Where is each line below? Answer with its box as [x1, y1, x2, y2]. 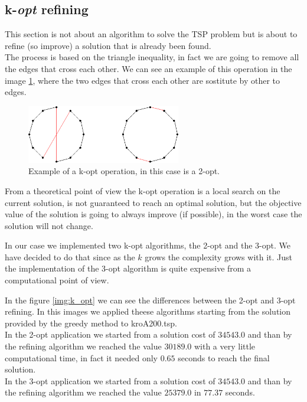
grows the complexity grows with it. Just [145, 250, 293, 263]
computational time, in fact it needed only [5, 351, 158, 364]
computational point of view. [5, 274, 109, 286]
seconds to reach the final [178, 351, 270, 364]
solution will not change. [5, 219, 93, 231]
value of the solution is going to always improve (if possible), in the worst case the [5, 208, 302, 220]
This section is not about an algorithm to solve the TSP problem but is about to [5, 28, 298, 40]
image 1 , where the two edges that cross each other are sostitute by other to [5, 74, 280, 86]
